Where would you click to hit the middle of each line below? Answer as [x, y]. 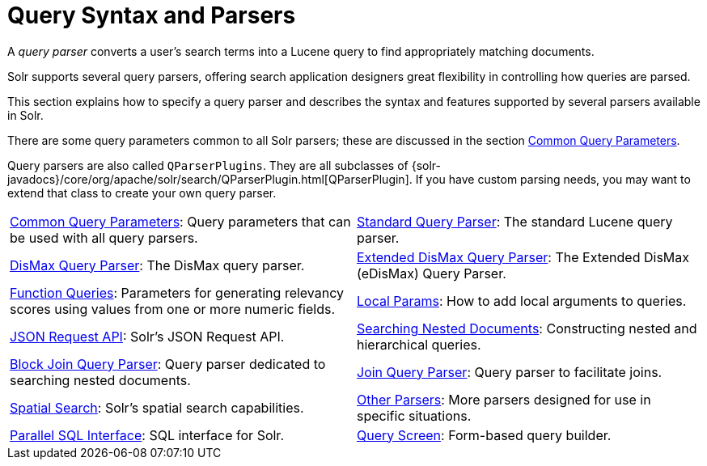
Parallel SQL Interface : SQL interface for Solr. [147, 435]
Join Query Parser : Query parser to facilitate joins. [510, 372]
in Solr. [25, 115]
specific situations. [414, 415]
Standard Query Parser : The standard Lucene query [515, 221]
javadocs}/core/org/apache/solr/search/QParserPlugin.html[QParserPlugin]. [210, 179]
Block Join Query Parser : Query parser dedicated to [168, 364]
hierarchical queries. [419, 344]
